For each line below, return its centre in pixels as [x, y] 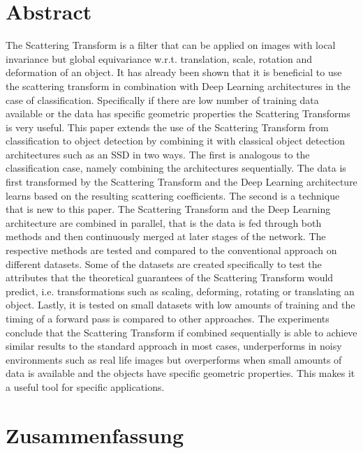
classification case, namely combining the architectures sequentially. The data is [176, 168]
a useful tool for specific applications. [85, 386]
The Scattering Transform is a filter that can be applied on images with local [171, 45]
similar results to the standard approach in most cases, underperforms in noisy [174, 346]
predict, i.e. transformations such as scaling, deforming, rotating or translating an [180, 291]
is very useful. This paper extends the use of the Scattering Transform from [167, 127]
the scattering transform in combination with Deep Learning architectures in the [178, 86]
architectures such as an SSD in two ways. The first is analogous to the [158, 154]
